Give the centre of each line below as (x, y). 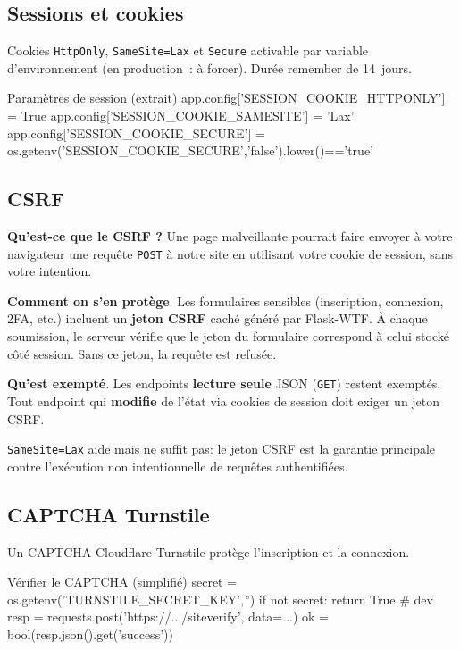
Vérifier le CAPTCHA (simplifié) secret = (122, 582)
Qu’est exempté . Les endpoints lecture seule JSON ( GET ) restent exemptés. (224, 383)
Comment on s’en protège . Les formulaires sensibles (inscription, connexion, (226, 300)
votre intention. (50, 271)
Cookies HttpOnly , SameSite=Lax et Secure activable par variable (188, 50)
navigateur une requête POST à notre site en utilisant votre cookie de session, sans (230, 253)
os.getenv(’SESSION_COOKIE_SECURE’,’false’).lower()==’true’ (191, 150)
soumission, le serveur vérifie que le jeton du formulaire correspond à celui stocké (228, 336)
